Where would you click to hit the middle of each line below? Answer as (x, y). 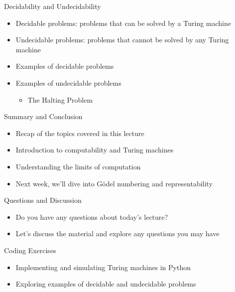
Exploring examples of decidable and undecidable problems (106, 284)
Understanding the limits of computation (78, 166)
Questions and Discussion (43, 200)
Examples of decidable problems (65, 66)
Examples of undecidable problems (68, 82)
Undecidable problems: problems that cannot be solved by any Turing (122, 40)
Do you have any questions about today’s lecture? (92, 217)
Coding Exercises (30, 250)
